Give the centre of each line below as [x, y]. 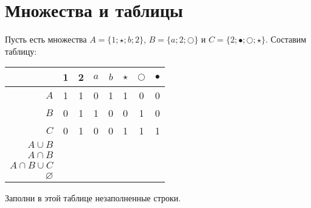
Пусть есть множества [46, 39]
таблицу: [21, 51]
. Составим [286, 39]
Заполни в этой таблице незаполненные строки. [93, 198]
